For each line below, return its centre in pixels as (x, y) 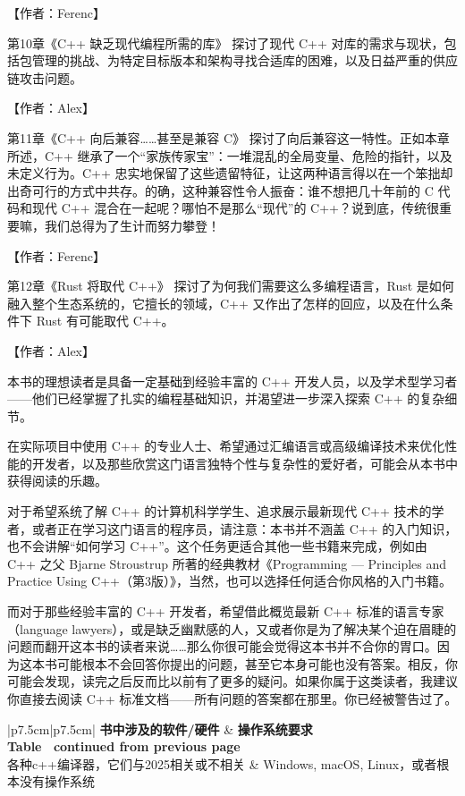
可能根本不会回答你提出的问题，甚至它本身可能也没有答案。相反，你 (257, 663)
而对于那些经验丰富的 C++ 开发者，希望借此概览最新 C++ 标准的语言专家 (226, 611)
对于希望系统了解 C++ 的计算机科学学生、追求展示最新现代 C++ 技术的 (220, 511)
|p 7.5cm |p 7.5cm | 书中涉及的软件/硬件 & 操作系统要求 (160, 728)
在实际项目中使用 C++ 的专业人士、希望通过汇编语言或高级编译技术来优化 (226, 446)
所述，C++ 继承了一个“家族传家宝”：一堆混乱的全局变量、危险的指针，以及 (230, 155)
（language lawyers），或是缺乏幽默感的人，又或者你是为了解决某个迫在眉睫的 (232, 628)
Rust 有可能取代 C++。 (105, 321)
